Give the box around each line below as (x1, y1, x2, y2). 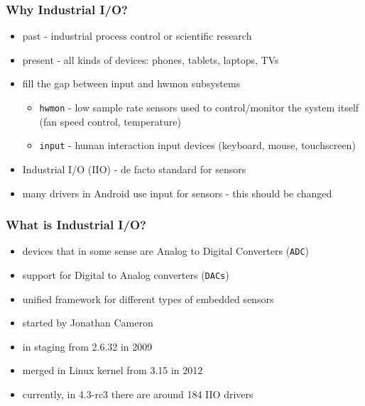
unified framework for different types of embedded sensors (22, 291, 274, 306)
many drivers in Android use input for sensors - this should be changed (22, 185, 332, 200)
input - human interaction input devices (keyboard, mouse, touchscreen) (39, 138, 356, 153)
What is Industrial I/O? (6, 216, 146, 234)
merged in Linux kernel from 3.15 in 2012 (22, 363, 203, 378)
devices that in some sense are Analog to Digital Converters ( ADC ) (22, 243, 310, 258)
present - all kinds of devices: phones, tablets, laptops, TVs (22, 52, 279, 67)
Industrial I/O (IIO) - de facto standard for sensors (22, 161, 246, 176)
